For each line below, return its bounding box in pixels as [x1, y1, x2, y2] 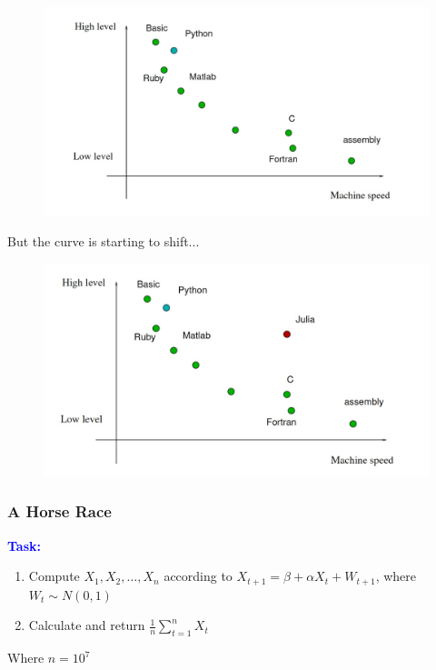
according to [163, 566, 233, 585]
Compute [28, 566, 80, 585]
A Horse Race [7, 500, 112, 523]
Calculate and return [28, 615, 145, 635]
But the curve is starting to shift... [7, 231, 200, 250]
